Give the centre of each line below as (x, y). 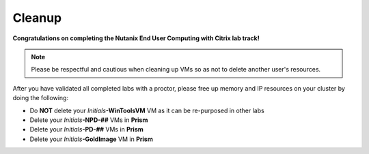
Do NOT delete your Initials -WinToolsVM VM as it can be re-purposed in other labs (147, 110)
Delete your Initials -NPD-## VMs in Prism (89, 120)
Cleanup (37, 18)
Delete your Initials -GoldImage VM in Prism (91, 139)
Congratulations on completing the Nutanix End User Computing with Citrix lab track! (136, 38)
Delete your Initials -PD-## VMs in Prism (86, 129)
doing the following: (40, 98)
